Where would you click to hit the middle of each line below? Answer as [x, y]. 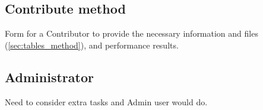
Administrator [49, 77]
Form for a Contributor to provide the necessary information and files [131, 33]
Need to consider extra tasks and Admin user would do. [106, 101]
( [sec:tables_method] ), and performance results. [92, 45]
